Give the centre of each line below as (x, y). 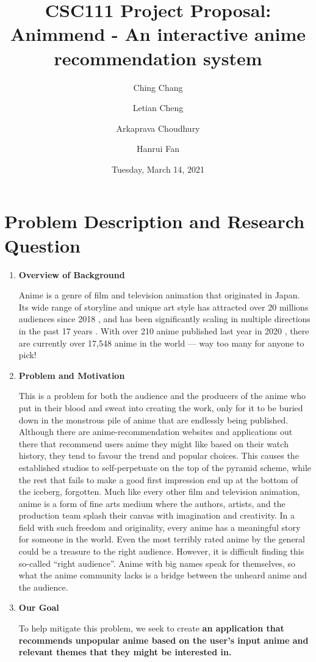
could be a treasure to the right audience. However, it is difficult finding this (161, 551)
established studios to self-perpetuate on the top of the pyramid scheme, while (165, 467)
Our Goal (39, 607)
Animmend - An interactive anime (158, 34)
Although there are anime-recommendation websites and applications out (156, 432)
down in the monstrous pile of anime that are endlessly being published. (153, 419)
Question (42, 245)
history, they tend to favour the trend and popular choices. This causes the (159, 455)
